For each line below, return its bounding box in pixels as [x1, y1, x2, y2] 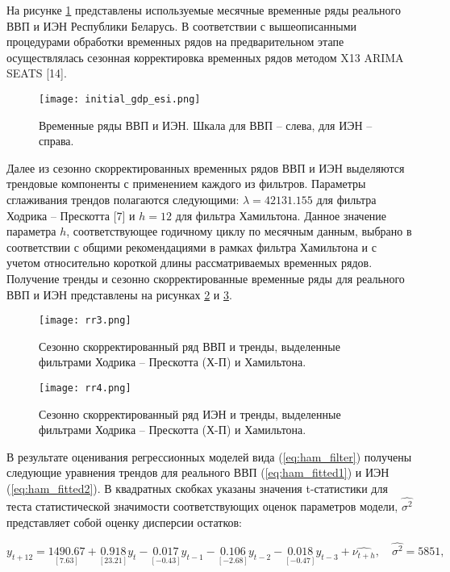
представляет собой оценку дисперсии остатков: [6, 513, 242, 530]
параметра [6, 223, 56, 240]
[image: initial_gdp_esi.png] [39, 93, 201, 105]
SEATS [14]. [6, 65, 67, 81]
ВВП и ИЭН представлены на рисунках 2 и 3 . [6, 286, 232, 303]
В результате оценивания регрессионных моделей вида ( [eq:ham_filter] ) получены [6, 448, 412, 465]
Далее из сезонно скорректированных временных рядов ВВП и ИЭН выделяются [6, 159, 405, 176]
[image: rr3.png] [39, 315, 131, 327]
